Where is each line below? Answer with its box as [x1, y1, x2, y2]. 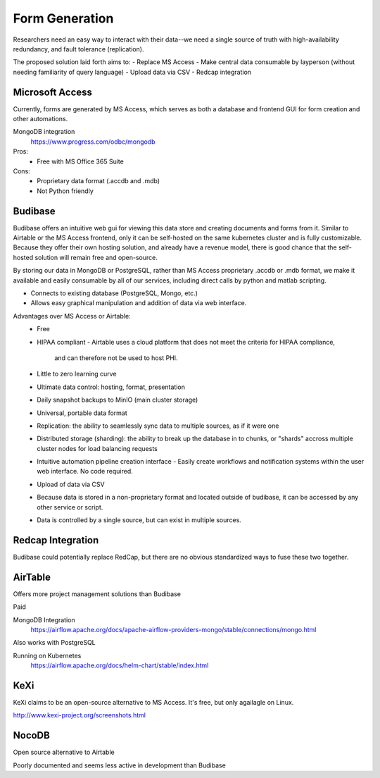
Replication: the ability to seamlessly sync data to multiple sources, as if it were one [37, 421, 279, 430]
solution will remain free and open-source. [34, 253, 158, 261]
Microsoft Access [13, 86, 93, 98]
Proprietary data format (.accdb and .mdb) [37, 177, 160, 185]
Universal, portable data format [37, 409, 127, 417]
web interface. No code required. [37, 467, 133, 476]
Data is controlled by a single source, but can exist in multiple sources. [37, 516, 242, 524]
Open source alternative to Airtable [13, 748, 115, 757]
